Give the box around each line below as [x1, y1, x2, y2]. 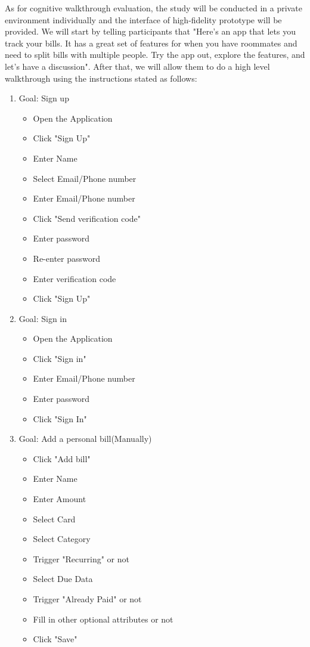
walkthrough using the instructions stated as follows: [5, 72, 197, 84]
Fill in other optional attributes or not [33, 612, 173, 625]
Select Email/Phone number [33, 172, 137, 184]
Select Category [33, 533, 91, 545]
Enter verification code [33, 272, 116, 284]
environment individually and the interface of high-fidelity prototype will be [5, 13, 282, 26]
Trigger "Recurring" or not [33, 552, 129, 565]
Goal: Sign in [18, 312, 67, 324]
